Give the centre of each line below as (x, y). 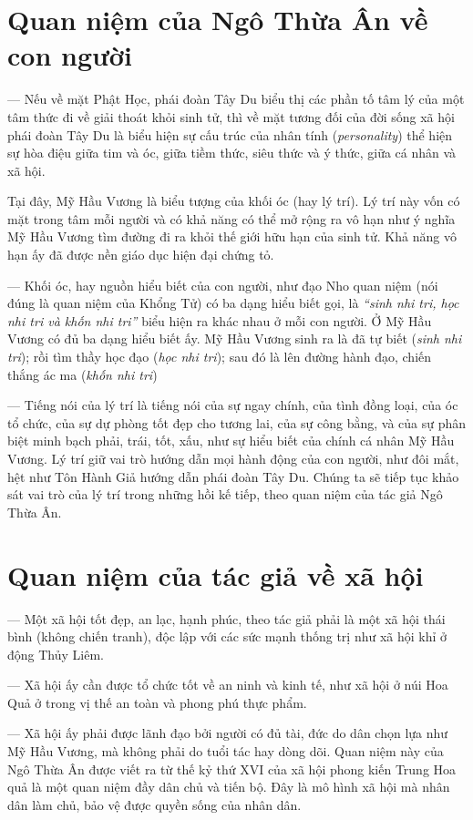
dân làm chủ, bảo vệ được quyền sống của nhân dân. (154, 804)
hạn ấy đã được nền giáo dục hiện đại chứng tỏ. (141, 255)
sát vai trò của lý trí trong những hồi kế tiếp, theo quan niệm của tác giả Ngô (225, 494)
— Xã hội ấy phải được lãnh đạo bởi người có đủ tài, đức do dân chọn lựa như (228, 733)
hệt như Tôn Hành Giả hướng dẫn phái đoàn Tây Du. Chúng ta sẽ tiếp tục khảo (233, 476)
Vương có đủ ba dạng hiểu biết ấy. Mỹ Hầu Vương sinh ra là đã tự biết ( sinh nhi (235, 338)
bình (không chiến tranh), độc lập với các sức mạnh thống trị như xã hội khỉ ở (227, 636)
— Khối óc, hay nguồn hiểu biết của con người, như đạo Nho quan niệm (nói (223, 285)
